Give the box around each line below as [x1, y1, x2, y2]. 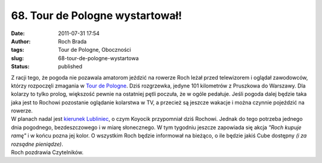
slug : [11, 54, 24, 62]
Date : [11, 30, 25, 37]
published [58, 63, 83, 70]
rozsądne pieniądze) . [11, 140, 64, 148]
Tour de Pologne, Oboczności [58, 46, 131, 54]
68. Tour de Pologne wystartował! [11, 9, 182, 22]
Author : [11, 37, 31, 45]
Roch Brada [58, 37, 87, 45]
